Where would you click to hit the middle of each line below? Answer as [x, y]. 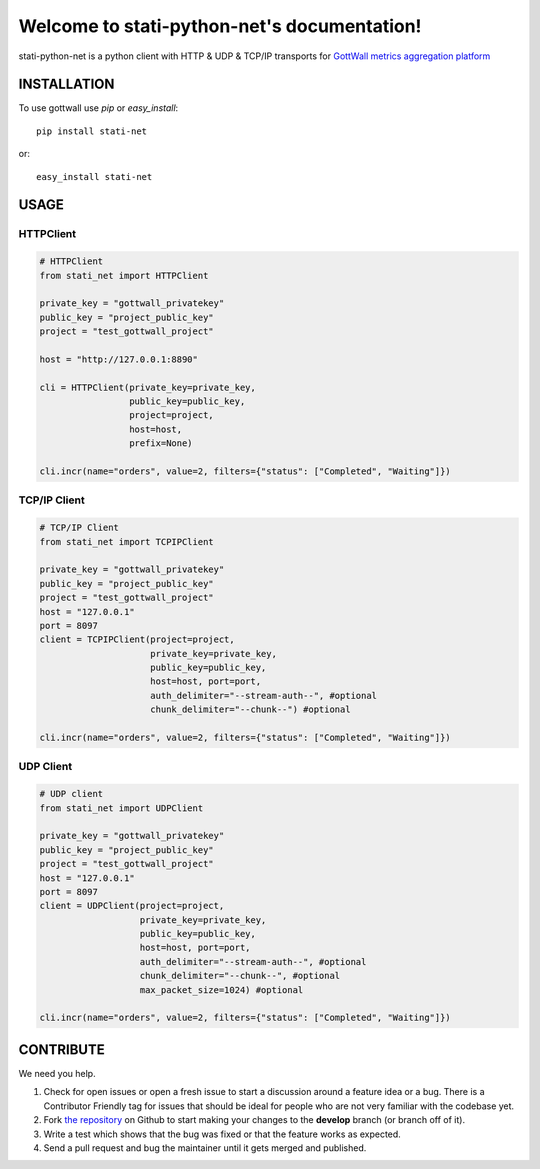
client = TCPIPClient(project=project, [137, 639]
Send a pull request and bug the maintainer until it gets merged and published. [205, 1147]
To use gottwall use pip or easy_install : [98, 108]
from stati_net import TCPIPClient [126, 541]
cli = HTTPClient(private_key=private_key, [148, 387]
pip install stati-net [92, 131]
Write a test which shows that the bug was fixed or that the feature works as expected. [222, 1134]
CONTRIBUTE [61, 1049]
